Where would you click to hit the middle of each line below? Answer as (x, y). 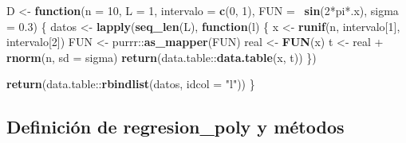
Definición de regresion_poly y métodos (175, 127)
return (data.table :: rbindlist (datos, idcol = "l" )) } (131, 84)
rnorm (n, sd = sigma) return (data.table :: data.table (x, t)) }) (162, 57)
